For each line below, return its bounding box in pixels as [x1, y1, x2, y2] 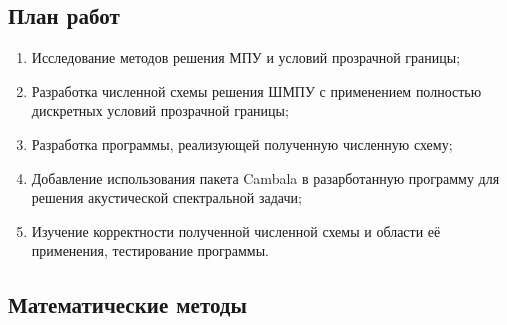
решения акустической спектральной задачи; [31, 187, 302, 208]
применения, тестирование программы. [31, 240, 270, 261]
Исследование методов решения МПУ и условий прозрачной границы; [31, 47, 461, 68]
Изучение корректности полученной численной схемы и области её [31, 220, 441, 241]
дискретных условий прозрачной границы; [31, 100, 289, 121]
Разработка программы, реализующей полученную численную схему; [31, 133, 453, 154]
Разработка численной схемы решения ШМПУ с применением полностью [31, 80, 482, 101]
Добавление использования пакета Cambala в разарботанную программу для [31, 167, 500, 188]
